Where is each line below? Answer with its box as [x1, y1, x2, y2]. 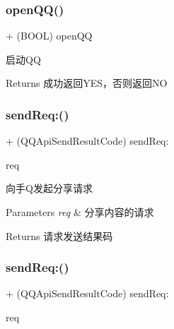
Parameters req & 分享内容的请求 [6, 205, 154, 219]
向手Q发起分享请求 [6, 181, 93, 196]
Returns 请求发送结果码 [6, 228, 113, 243]
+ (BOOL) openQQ [6, 28, 93, 43]
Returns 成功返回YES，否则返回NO [6, 76, 168, 90]
